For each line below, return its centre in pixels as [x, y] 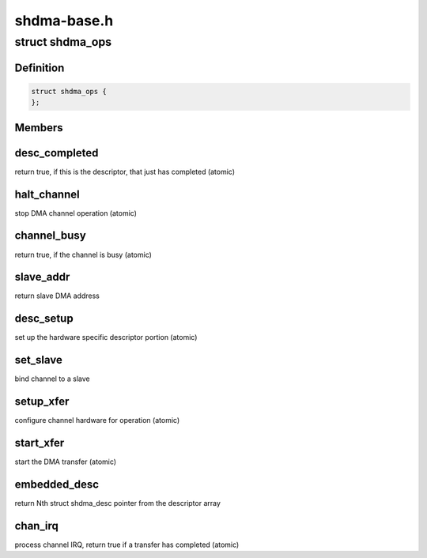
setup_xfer [42, 402]
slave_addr [42, 277]
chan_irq [36, 526]
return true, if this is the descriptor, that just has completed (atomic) [125, 172]
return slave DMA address [57, 296]
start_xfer [40, 443]
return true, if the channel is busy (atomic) [83, 254]
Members [39, 128]
